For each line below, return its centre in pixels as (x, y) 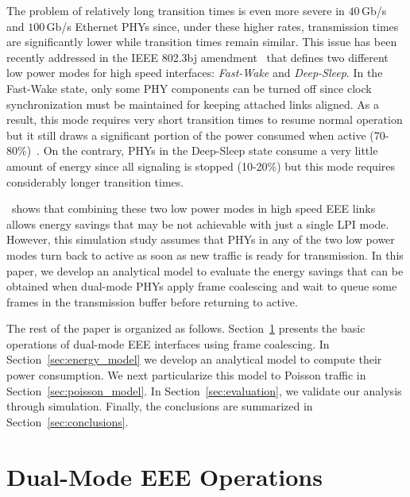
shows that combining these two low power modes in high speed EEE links (193, 208)
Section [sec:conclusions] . (68, 421)
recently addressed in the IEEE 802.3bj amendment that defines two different (197, 57)
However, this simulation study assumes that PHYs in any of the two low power (201, 239)
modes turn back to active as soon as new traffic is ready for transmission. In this (205, 254)
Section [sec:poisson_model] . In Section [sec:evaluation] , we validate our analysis (204, 390)
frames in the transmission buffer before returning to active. (152, 301)
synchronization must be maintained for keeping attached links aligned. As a (193, 104)
